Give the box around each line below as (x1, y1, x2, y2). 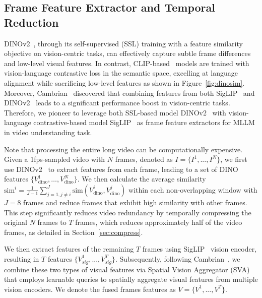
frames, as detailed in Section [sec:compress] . (4, 226, 143, 237)
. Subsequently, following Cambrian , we (115, 253, 240, 264)
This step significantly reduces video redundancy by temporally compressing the (4, 207, 251, 217)
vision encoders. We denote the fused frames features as (4, 283, 176, 294)
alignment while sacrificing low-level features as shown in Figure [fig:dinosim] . (4, 77, 245, 88)
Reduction (4, 14, 59, 30)
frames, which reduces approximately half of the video (75, 217, 242, 227)
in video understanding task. (4, 127, 92, 137)
